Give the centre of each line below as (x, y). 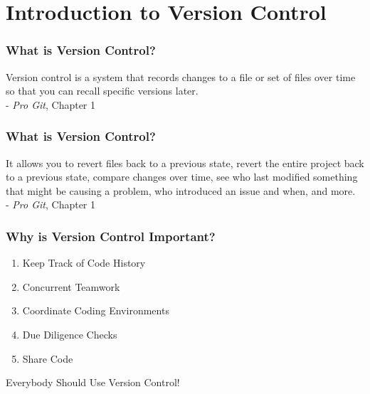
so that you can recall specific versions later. (102, 91)
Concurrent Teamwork (71, 286)
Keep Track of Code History (84, 263)
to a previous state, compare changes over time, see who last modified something (182, 177)
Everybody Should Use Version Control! (93, 382)
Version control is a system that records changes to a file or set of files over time (181, 76)
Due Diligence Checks (70, 334)
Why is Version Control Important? (111, 236)
